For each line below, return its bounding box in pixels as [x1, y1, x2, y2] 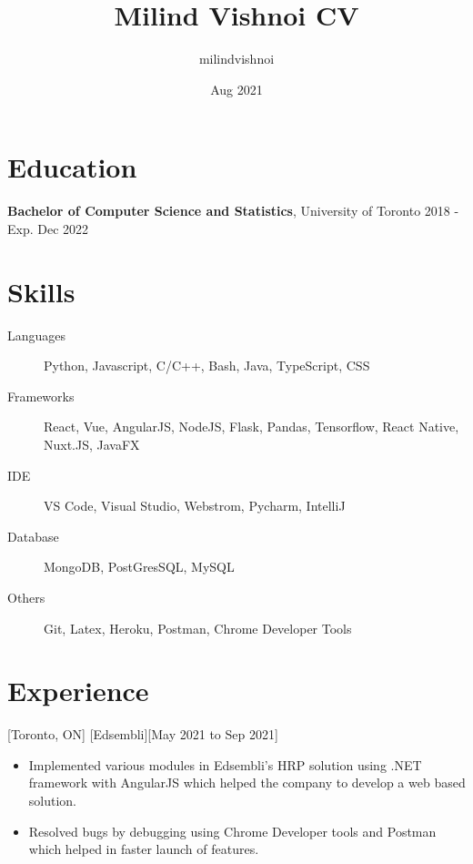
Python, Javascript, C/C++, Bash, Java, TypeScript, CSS [44, 356, 370, 375]
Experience [7, 672, 149, 709]
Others [7, 587, 45, 606]
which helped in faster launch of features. [28, 839, 259, 859]
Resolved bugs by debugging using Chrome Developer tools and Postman [28, 821, 437, 840]
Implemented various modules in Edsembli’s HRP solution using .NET [28, 755, 422, 774]
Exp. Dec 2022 [7, 219, 89, 238]
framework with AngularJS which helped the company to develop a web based [28, 773, 466, 792]
